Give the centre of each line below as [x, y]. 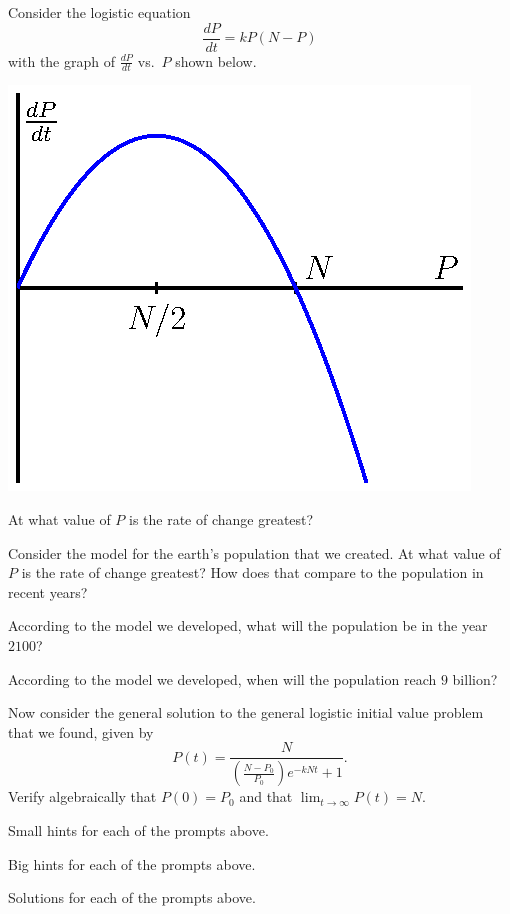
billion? [475, 678]
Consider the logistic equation [99, 12]
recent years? [48, 591]
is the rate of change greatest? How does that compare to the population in [252, 572]
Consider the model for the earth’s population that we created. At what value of [254, 552]
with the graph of [62, 60]
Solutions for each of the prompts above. [132, 897]
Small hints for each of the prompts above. [138, 829]
